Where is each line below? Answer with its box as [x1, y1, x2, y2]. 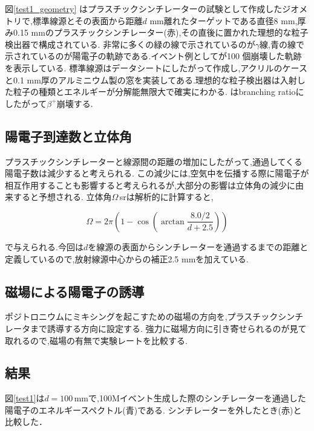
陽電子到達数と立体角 [5, 126, 132, 145]
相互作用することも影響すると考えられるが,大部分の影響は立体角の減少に [5, 178, 295, 191]
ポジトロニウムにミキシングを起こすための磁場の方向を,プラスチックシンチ [5, 310, 304, 323]
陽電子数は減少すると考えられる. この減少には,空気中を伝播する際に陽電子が [5, 167, 309, 180]
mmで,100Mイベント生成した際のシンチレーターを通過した [74, 392, 306, 404]
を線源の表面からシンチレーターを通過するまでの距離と [88, 240, 309, 253]
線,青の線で [259, 37, 304, 50]
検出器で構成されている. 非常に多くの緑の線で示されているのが [5, 37, 255, 50]
